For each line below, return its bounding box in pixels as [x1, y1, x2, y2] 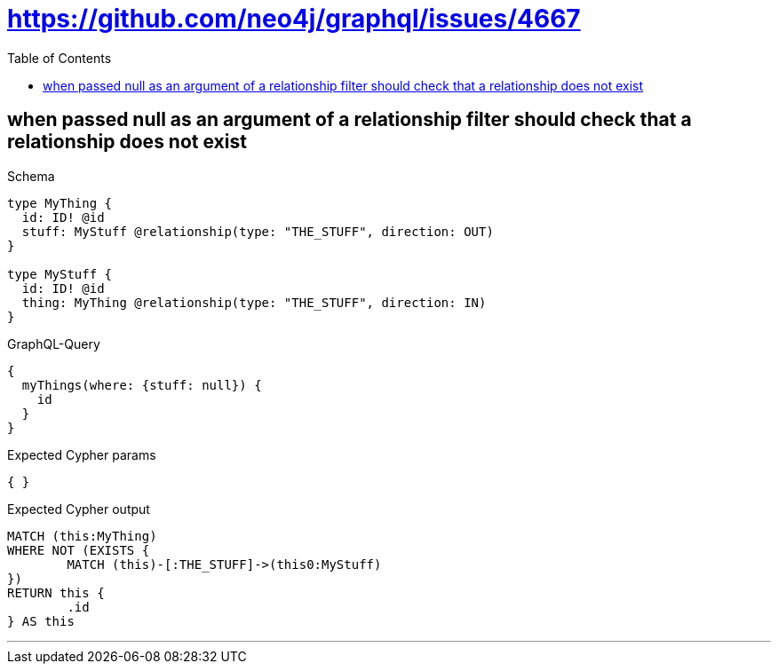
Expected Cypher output [7, 501, 150, 517]
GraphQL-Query [7, 335, 100, 351]
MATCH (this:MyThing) [7, 528, 157, 543]
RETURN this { [7, 585, 105, 600]
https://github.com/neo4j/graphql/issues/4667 [7, 4, 581, 34]
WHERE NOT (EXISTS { [7, 542, 150, 557]
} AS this [7, 613, 75, 628]
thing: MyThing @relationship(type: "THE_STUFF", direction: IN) [21, 295, 487, 310]
